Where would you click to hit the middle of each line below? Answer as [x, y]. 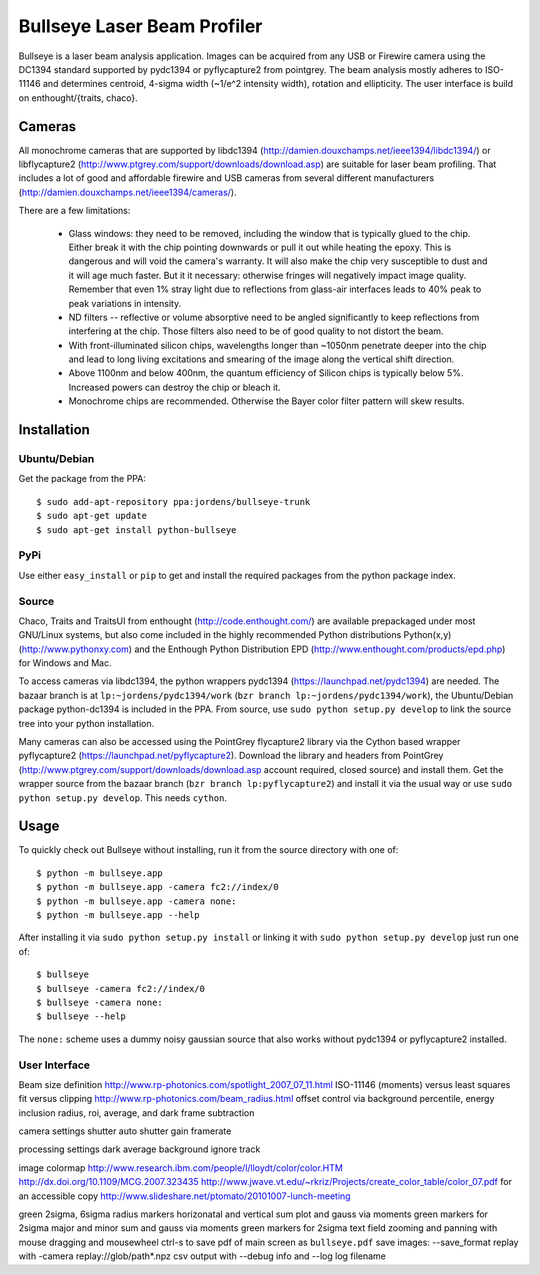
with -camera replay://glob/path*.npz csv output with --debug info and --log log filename [202, 1256]
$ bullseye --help [81, 1016]
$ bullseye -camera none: [100, 1002]
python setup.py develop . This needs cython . [122, 797]
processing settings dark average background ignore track [139, 1149]
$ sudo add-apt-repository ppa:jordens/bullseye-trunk [173, 501]
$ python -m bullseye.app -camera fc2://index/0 [157, 887]
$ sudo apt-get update [92, 516]
